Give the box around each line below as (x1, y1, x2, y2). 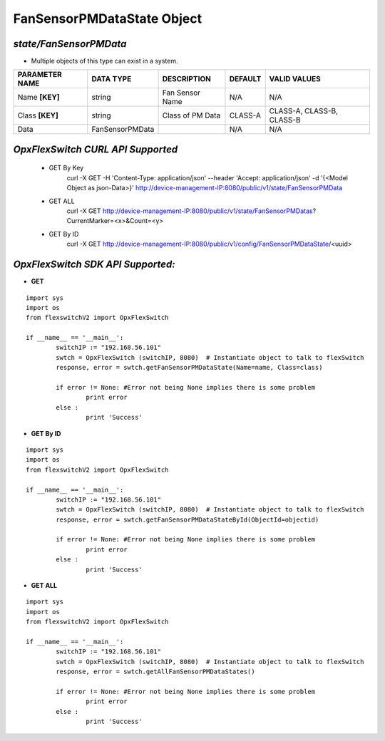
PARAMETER (17, 70, 62, 80)
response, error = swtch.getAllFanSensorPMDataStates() (56, 668, 256, 676)
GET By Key (48, 164, 84, 172)
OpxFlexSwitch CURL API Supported (13, 143, 178, 155)
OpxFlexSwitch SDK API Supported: (13, 259, 175, 271)
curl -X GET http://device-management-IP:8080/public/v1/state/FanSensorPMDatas (66, 207, 313, 215)
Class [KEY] (17, 110, 58, 120)
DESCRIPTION (162, 74, 212, 84)
